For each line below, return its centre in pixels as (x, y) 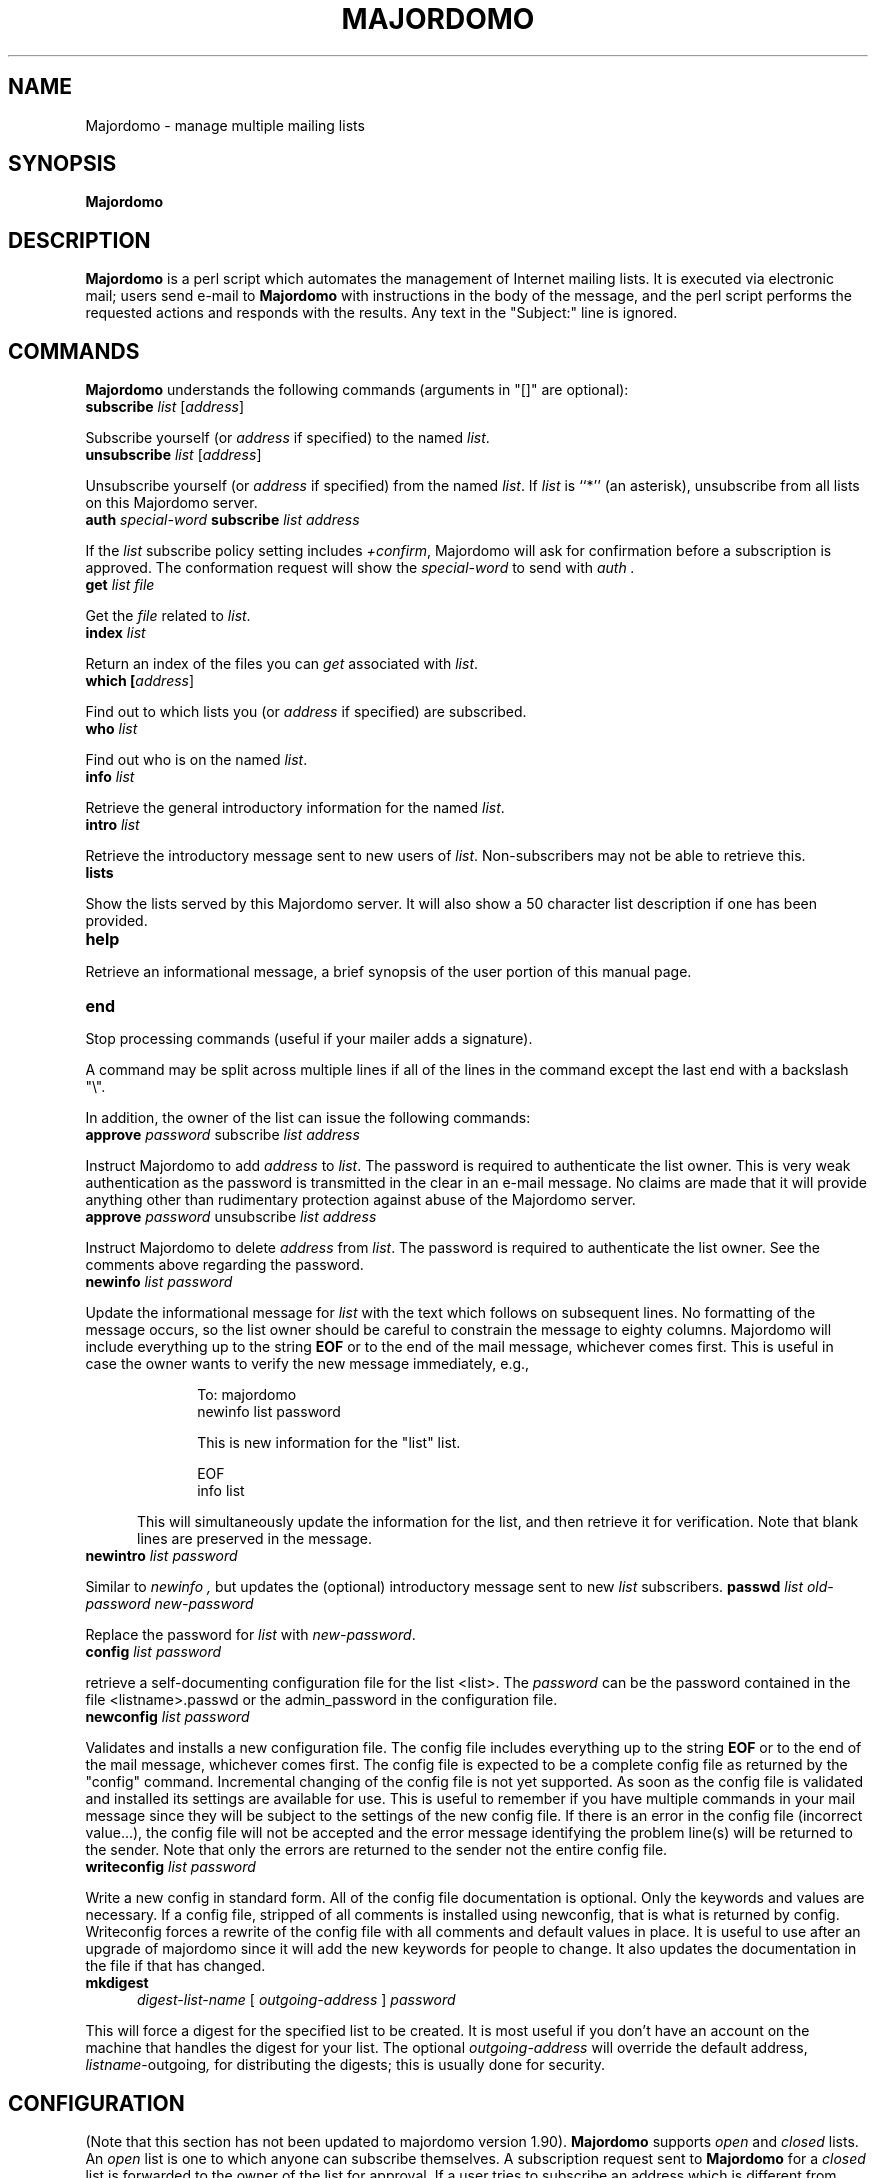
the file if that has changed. (175, 1966)
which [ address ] (140, 681)
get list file (120, 585)
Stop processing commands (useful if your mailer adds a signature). (309, 1039)
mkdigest (117, 1983)
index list (115, 633)
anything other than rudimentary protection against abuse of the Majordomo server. (360, 1200)
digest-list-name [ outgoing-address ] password (296, 2000)
